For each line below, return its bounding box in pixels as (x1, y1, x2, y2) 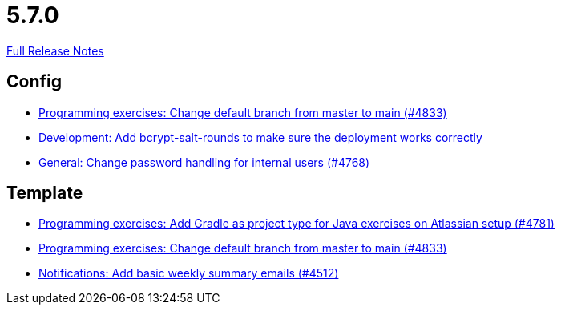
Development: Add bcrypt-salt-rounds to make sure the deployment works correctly (38, 130, 482, 144)
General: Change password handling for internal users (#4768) (38, 155, 370, 169)
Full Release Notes (6, 43, 104, 58)
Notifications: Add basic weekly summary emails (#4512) (38, 266, 339, 281)
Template (6, 183, 83, 204)
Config (6, 71, 62, 92)
